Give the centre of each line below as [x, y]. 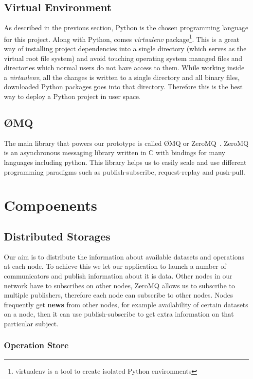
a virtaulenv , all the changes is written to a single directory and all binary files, [122, 77]
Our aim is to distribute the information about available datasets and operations [124, 256]
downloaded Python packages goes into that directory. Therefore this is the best [123, 87]
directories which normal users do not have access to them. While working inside [124, 68]
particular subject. [31, 323]
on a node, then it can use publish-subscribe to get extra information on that [119, 314]
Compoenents [51, 205]
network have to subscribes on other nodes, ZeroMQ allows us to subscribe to [119, 285]
